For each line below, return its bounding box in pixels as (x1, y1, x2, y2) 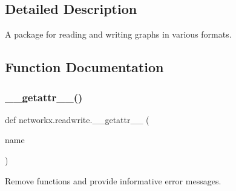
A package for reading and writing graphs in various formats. (5, 28, 232, 41)
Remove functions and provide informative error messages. (5, 174, 221, 187)
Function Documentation (5, 58, 164, 76)
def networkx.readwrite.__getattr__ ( (5, 113, 149, 126)
